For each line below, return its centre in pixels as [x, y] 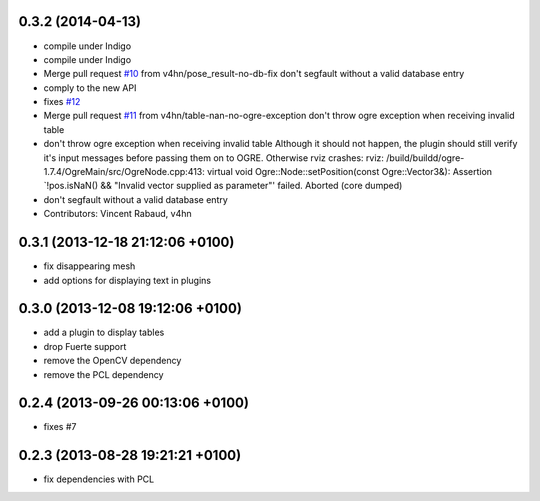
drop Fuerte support [85, 346]
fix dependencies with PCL [99, 479]
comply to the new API [90, 87]
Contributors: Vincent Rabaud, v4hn [117, 214]
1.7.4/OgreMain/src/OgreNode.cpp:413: [124, 172]
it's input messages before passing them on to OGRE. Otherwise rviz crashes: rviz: [214, 157]
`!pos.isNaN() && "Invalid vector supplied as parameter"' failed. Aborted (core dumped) [223, 186]
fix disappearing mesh [89, 266]
